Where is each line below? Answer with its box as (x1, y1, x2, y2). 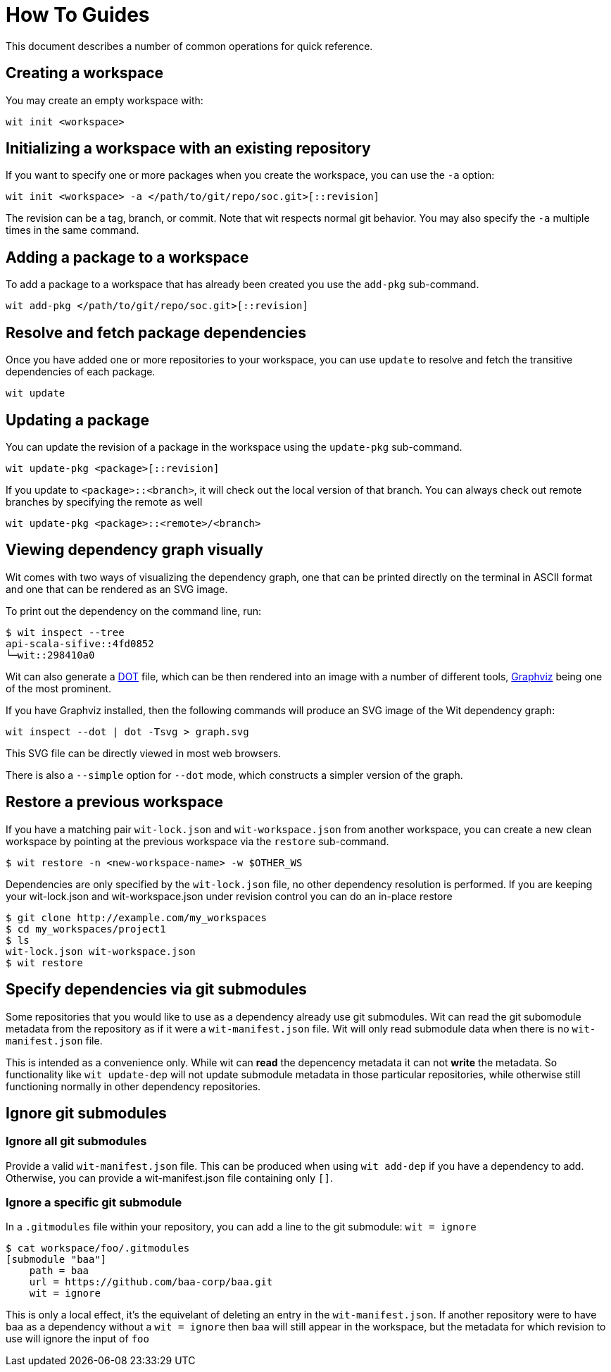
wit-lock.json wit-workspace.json (6, 945, 196, 957)
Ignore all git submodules (6, 1134, 147, 1149)
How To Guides (6, 3, 150, 27)
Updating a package (6, 411, 150, 429)
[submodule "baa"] (6, 1254, 107, 1266)
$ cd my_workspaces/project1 (6, 923, 166, 935)
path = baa (29, 1265, 89, 1277)
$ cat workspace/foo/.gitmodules (6, 1242, 190, 1254)
